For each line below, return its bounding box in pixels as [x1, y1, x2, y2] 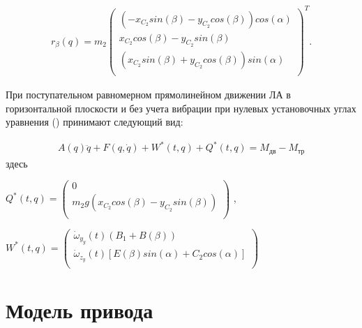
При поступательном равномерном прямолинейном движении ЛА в [6, 87, 291, 101]
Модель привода [6, 295, 153, 324]
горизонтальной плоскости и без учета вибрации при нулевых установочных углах [6, 100, 356, 115]
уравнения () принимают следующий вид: [6, 114, 183, 129]
